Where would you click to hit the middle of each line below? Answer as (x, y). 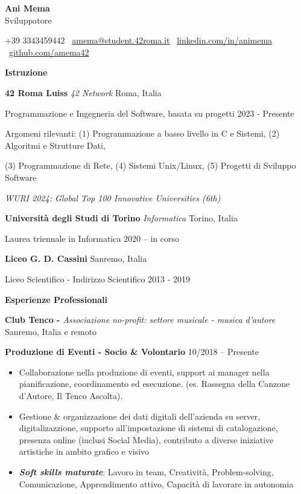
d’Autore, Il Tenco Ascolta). (71, 396)
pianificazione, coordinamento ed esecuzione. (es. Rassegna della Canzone (154, 384)
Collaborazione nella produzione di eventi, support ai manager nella (144, 372)
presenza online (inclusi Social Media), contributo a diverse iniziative (146, 439)
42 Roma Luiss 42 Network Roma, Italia (83, 92)
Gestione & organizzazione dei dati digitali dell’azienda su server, (140, 416)
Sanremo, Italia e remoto (51, 331)
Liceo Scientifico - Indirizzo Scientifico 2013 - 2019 (98, 278)
